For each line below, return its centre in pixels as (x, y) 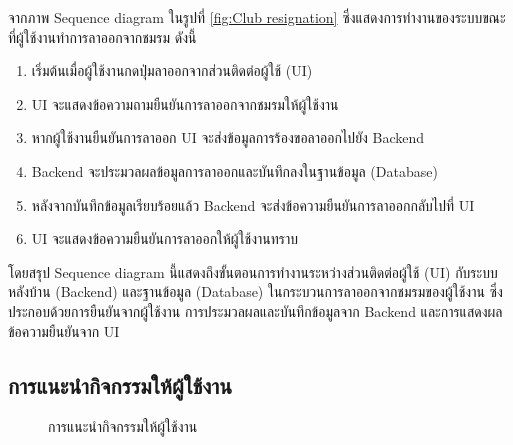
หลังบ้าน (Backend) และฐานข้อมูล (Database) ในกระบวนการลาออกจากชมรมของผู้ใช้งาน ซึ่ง (255, 291)
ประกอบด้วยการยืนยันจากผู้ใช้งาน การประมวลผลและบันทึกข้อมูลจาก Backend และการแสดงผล (255, 310)
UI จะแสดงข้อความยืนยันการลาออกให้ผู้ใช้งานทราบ (165, 238)
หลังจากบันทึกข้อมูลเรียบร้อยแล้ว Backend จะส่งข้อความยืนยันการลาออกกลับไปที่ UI (253, 204)
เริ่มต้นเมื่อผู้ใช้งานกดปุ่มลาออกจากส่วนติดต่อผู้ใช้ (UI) (172, 70)
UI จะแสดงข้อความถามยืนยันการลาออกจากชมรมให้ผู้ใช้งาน (185, 103)
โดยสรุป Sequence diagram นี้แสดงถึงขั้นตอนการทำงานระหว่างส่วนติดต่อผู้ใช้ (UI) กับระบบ (253, 271)
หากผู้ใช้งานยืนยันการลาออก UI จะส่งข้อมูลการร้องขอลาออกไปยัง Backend (228, 137)
